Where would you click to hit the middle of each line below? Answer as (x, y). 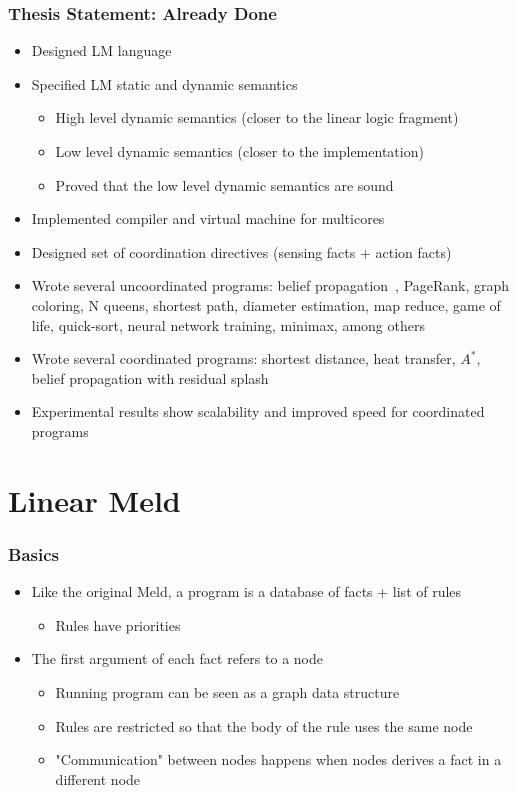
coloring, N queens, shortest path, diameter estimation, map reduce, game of (266, 304)
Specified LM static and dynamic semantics (164, 83)
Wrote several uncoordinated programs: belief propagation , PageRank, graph (270, 285)
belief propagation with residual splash (150, 377)
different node (98, 778)
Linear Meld (94, 499)
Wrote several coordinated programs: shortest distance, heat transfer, (243, 358)
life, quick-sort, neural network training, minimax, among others (228, 324)
